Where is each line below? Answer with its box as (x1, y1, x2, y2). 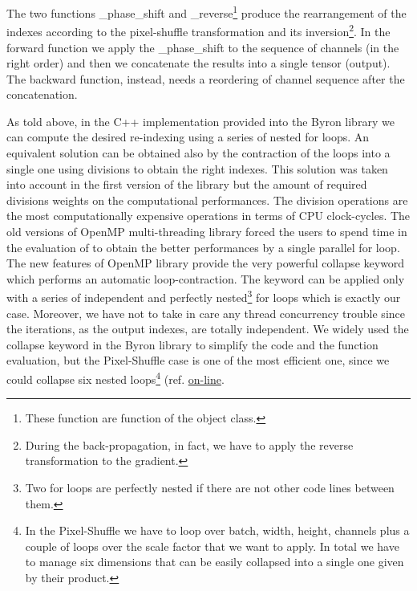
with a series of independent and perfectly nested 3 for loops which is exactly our (6, 287, 401, 306)
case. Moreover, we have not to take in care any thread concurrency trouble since (6, 304, 405, 321)
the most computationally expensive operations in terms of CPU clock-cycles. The (6, 207, 411, 224)
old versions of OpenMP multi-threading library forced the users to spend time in (6, 223, 407, 240)
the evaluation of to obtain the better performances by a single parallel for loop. (6, 238, 400, 255)
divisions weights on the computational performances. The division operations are (6, 191, 408, 208)
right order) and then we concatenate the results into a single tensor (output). (6, 55, 391, 71)
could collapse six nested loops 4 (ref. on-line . (6, 369, 225, 387)
